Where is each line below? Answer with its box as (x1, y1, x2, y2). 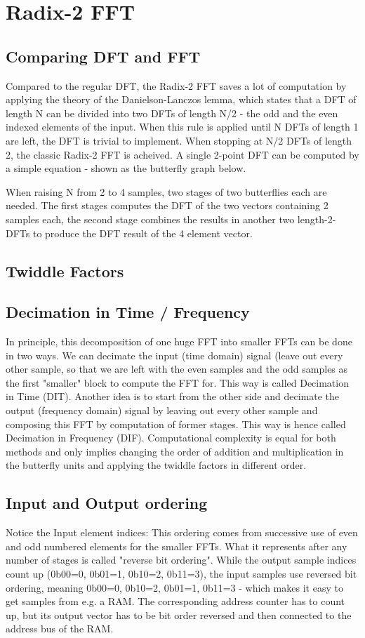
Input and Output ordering (6, 492, 208, 514)
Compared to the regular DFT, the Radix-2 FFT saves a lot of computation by (6, 78, 347, 93)
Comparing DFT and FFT (6, 45, 201, 67)
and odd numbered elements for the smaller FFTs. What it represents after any (6, 538, 347, 553)
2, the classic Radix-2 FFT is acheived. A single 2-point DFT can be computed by (6, 147, 359, 161)
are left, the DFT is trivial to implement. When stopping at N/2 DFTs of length (6, 133, 352, 147)
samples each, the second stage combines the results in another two (6, 211, 295, 226)
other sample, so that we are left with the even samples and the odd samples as (6, 361, 348, 376)
